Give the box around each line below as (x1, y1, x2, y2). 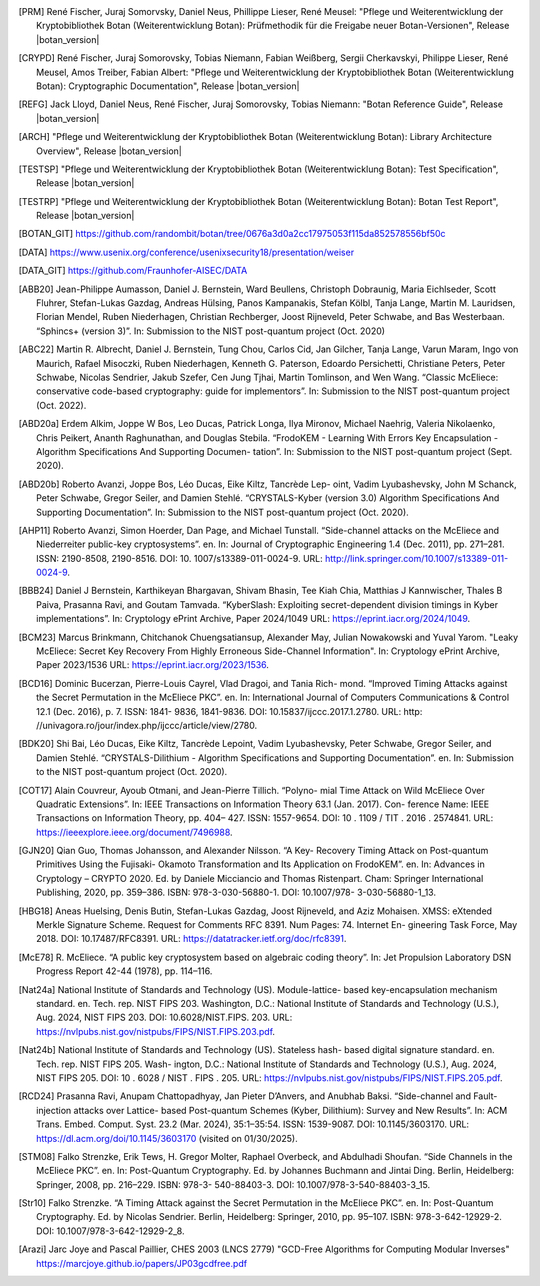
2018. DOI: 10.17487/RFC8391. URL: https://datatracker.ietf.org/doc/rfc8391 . (36, 933, 347, 945)
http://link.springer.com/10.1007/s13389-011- (325, 552, 509, 564)
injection (36, 1104, 72, 1116)
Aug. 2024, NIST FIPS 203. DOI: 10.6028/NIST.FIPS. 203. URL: (36, 1011, 293, 1024)
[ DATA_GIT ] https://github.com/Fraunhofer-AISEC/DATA (18, 265, 248, 277)
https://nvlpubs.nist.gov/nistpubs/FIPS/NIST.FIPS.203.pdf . (36, 1025, 275, 1037)
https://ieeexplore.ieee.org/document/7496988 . (36, 826, 234, 838)
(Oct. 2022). (36, 399, 87, 411)
